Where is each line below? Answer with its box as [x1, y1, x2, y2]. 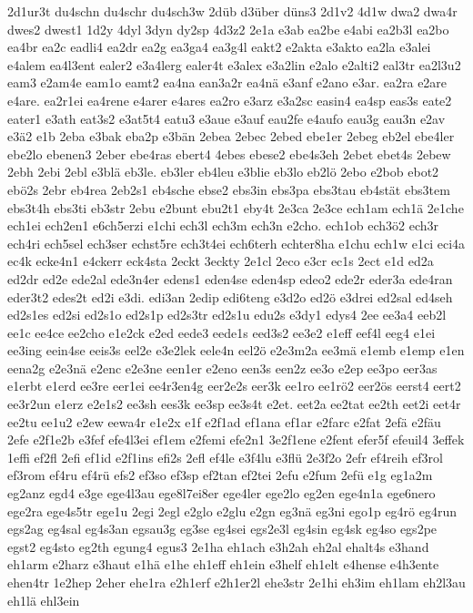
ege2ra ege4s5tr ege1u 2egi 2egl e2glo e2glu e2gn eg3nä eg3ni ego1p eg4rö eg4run [7, 501, 458, 520]
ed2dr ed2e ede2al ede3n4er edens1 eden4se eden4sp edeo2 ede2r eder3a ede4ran [7, 269, 453, 288]
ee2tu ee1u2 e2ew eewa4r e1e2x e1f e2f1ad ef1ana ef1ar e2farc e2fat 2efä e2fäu [7, 412, 441, 431]
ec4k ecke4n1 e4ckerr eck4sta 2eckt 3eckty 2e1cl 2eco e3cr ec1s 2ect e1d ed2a [7, 251, 434, 271]
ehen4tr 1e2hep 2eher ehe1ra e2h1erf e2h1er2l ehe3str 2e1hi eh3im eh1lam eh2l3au [7, 573, 466, 591]
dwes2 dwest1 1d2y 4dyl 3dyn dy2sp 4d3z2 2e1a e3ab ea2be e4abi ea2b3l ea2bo [7, 19, 449, 38]
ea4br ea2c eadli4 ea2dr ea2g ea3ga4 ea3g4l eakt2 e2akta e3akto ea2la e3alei [7, 37, 431, 56]
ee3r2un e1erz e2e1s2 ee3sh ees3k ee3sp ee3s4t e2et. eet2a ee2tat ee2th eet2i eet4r [7, 394, 461, 414]
